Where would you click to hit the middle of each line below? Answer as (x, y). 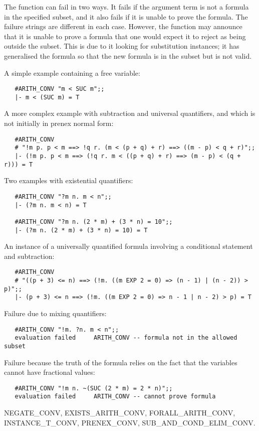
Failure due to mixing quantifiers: (55, 313)
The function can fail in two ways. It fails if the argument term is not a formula (126, 7)
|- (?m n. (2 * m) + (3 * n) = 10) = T (81, 230)
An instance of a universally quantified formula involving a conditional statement (128, 246)
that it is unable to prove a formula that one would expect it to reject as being (125, 36)
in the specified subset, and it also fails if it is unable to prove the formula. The (126, 16)
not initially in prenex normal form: (59, 123)
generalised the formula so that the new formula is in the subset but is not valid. (128, 55)
